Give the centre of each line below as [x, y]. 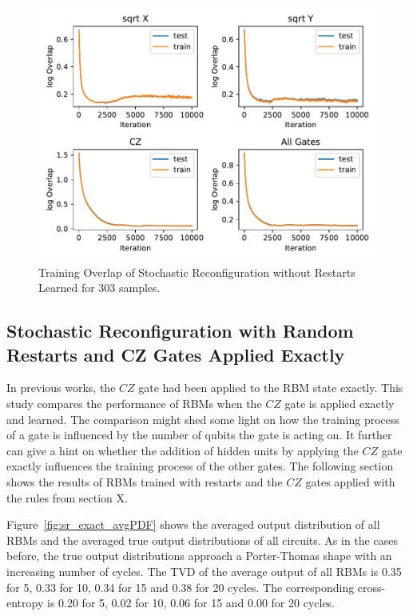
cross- [371, 587]
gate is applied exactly [340, 403]
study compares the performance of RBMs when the [134, 403]
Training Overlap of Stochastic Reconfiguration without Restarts [197, 272]
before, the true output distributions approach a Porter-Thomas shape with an [199, 556]
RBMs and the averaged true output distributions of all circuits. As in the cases [202, 540]
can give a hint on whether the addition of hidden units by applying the [183, 450]
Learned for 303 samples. [99, 288]
